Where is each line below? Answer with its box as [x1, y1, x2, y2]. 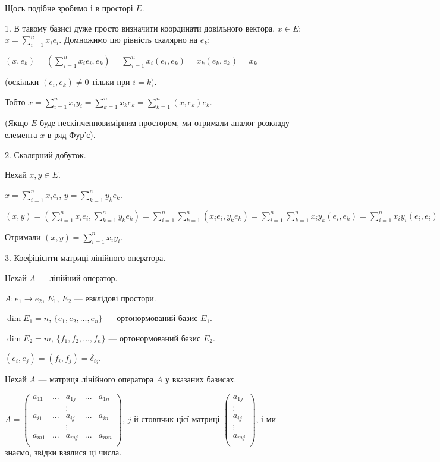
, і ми [256, 412, 276, 425]
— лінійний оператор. [38, 271, 118, 284]
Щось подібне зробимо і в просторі [5, 2, 133, 14]
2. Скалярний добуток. [5, 148, 86, 161]
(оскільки [5, 75, 39, 87]
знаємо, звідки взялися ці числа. [5, 445, 122, 458]
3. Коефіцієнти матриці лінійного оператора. [5, 252, 166, 264]
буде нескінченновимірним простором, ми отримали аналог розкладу [40, 117, 290, 129]
